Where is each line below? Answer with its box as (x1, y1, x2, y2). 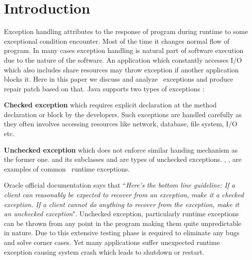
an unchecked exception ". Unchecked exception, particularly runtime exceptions (4, 208, 239, 219)
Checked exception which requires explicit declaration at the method (4, 100, 217, 110)
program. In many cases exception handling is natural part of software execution (4, 45, 244, 55)
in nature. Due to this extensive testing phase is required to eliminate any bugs (4, 227, 239, 238)
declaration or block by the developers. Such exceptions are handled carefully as (4, 109, 242, 119)
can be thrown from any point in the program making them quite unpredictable (4, 218, 242, 228)
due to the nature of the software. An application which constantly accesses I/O (4, 54, 242, 65)
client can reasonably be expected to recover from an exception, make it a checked (4, 190, 244, 200)
